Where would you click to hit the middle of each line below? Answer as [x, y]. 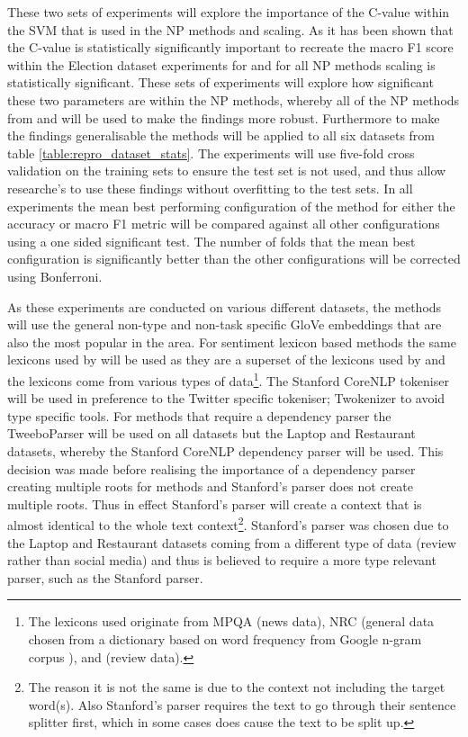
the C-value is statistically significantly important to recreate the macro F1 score [230, 47]
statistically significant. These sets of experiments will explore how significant [220, 82]
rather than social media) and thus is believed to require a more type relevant [222, 560]
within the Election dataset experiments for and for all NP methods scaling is [221, 64]
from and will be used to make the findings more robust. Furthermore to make [224, 117]
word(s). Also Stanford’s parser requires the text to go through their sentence [242, 704]
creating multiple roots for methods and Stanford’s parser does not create [211, 486]
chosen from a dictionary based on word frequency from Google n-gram [225, 638]
